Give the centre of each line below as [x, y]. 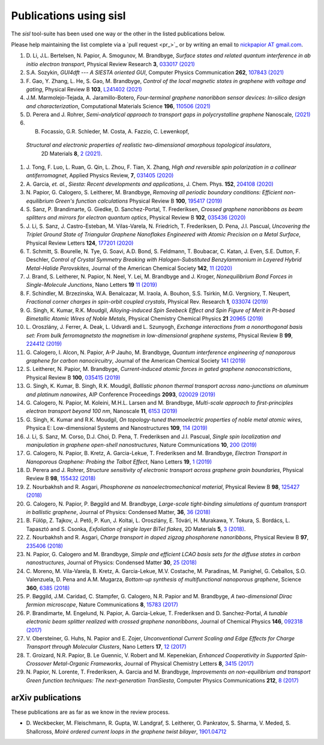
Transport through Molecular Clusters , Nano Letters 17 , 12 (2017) [106, 647]
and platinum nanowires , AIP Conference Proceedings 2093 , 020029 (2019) [121, 394]
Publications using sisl [68, 16]
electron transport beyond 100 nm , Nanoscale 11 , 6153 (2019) [102, 411]
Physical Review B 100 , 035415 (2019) [73, 377]
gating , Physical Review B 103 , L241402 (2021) [84, 89]
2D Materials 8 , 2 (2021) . [72, 153]
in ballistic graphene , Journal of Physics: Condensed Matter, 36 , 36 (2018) [118, 512]
